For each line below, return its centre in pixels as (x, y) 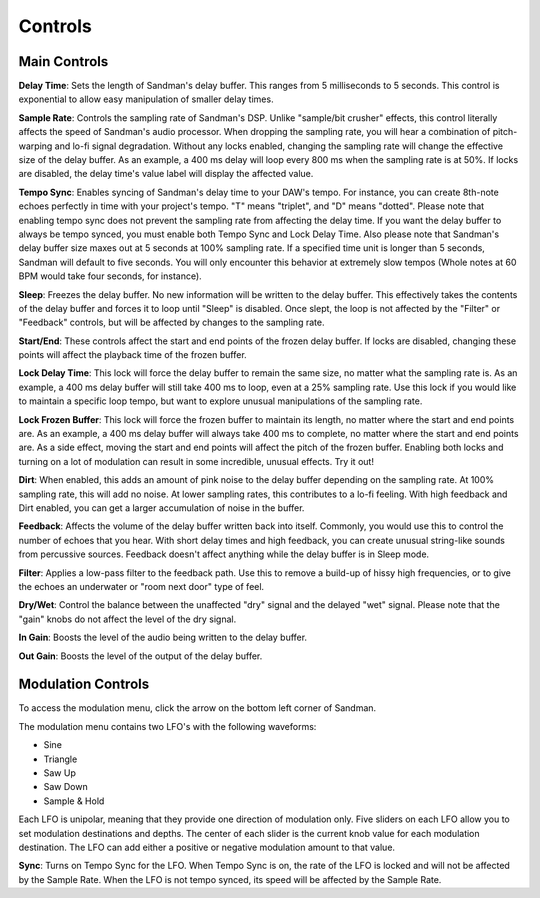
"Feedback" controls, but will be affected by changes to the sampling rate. (171, 322)
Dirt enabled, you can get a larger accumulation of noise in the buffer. (161, 508)
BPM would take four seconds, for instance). (110, 276)
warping (35, 146)
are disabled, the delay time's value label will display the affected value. (166, 174)
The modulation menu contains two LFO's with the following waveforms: (167, 726)
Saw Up (60, 772)
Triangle (60, 759)
